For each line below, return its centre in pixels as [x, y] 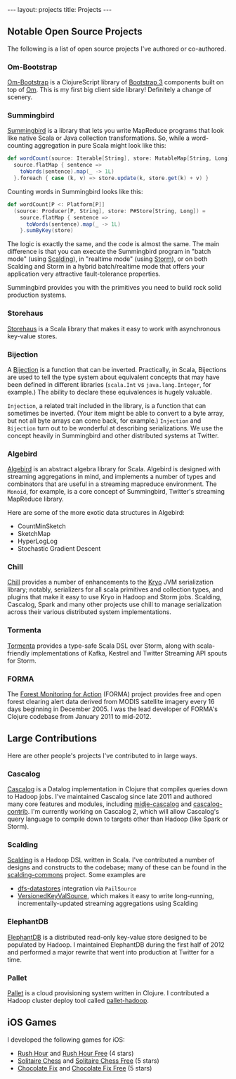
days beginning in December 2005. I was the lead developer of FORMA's [112, 709]
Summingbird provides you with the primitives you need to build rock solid [114, 288]
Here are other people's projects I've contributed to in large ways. [103, 755]
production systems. [37, 295]
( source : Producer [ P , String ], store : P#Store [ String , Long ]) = [110, 211]
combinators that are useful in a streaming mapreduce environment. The [112, 484]
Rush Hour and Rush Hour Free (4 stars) [76, 1053]
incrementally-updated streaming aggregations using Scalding [108, 904]
